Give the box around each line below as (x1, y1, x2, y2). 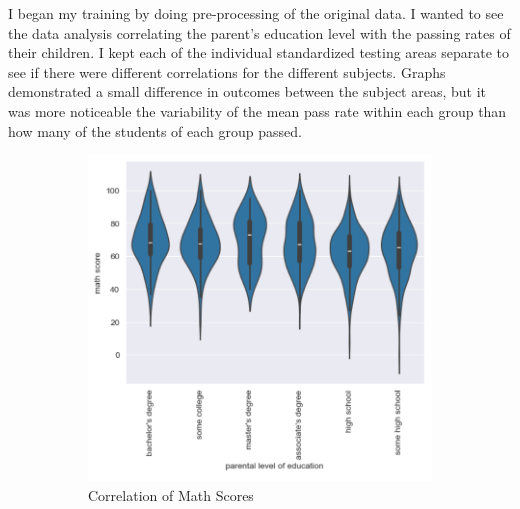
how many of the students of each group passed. (8, 120, 302, 141)
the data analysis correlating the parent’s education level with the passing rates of (8, 22, 511, 43)
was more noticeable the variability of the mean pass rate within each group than (8, 100, 507, 121)
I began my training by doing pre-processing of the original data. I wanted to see (8, 3, 504, 23)
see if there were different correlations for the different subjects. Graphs (8, 61, 446, 82)
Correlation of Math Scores (88, 484, 254, 505)
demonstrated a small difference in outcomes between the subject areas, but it (8, 81, 487, 102)
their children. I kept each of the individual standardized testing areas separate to (8, 42, 510, 63)
